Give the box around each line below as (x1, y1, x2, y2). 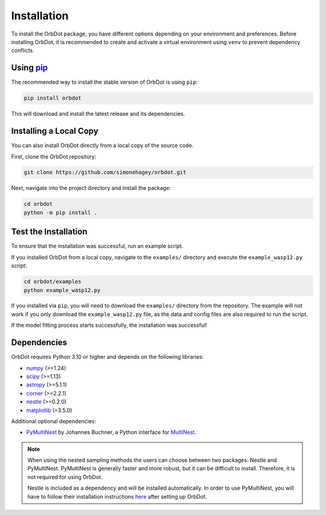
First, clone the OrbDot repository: (11, 153, 97, 160)
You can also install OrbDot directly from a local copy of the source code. (11, 142, 194, 149)
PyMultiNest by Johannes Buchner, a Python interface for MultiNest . (26, 429, 196, 436)
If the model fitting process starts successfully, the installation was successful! (11, 321, 208, 329)
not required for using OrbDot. (27, 473, 103, 481)
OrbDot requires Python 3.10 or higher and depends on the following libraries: (11, 353, 204, 361)
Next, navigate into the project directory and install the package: (11, 185, 171, 192)
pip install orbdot (24, 95, 81, 102)
